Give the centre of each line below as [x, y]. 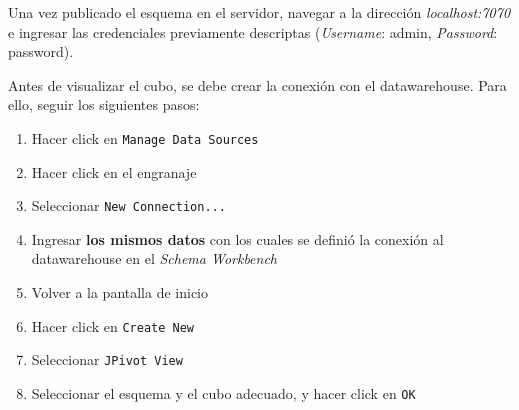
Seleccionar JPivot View [107, 359]
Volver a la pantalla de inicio [120, 292]
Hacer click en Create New [113, 325]
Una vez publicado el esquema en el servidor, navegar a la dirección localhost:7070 [259, 12]
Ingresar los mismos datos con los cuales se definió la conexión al [237, 238]
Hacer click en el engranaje [114, 171]
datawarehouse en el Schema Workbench [154, 258]
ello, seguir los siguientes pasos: [104, 104]
